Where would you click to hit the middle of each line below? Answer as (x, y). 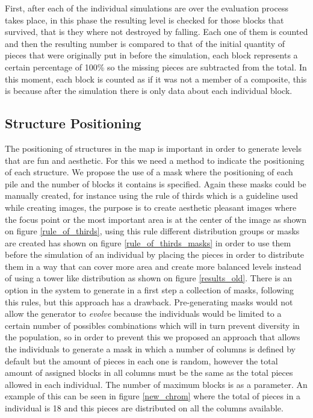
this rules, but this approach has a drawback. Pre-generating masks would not (149, 301)
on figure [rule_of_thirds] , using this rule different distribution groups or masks (152, 231)
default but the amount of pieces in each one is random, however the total (141, 360)
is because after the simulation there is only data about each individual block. (149, 91)
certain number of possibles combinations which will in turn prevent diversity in (152, 325)
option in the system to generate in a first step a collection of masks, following (150, 290)
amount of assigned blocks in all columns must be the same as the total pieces (149, 373)
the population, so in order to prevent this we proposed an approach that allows (153, 337)
